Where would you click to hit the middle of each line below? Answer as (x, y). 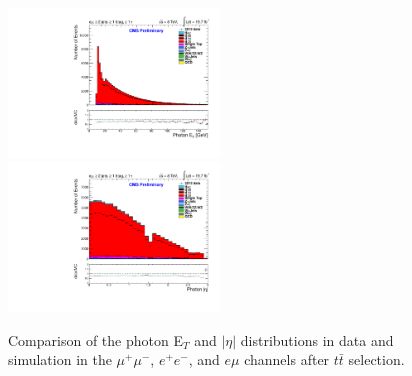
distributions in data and (317, 339)
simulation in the (60, 359)
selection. (376, 359)
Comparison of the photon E (95, 339)
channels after (287, 359)
